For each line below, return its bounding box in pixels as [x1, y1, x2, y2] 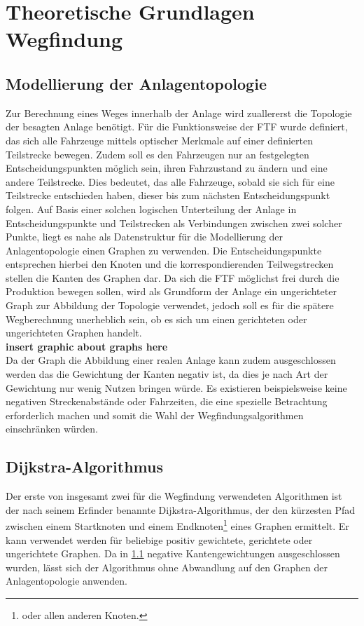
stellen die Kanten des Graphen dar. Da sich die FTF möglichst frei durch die [6, 270, 339, 285]
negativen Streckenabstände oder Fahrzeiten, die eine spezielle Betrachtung [6, 394, 328, 409]
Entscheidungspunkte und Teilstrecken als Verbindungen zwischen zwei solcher [6, 215, 342, 230]
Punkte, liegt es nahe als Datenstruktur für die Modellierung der [6, 229, 283, 244]
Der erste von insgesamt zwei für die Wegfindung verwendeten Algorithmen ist [6, 489, 342, 503]
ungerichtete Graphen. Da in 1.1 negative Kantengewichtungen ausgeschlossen [6, 546, 340, 561]
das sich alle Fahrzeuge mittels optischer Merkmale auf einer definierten [6, 132, 313, 147]
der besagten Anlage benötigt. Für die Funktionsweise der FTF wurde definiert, [6, 119, 348, 134]
